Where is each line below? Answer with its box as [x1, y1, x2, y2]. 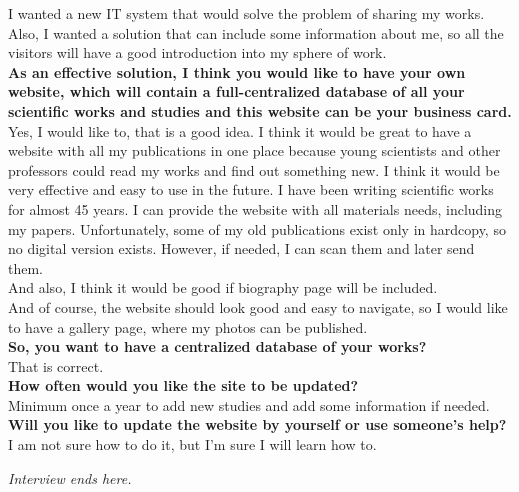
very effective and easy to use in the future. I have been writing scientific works [8, 179, 494, 200]
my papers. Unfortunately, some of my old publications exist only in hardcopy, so [8, 218, 506, 239]
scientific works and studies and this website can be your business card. [8, 100, 512, 121]
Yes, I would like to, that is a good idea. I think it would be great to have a [8, 120, 472, 141]
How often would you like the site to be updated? [8, 375, 359, 396]
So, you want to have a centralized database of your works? [8, 336, 427, 357]
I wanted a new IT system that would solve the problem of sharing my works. [8, 3, 485, 23]
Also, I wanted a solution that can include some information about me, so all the [8, 22, 504, 43]
